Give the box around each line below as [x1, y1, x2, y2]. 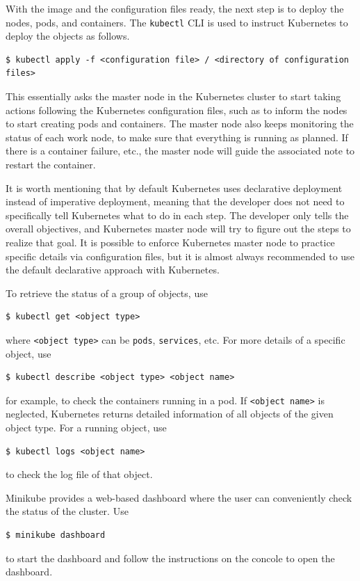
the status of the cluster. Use [6, 504, 129, 518]
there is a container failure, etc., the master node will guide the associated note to [6, 143, 355, 158]
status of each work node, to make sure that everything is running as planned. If [6, 129, 348, 144]
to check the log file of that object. [6, 467, 153, 481]
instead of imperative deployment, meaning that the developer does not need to [6, 194, 345, 209]
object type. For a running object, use [6, 420, 167, 435]
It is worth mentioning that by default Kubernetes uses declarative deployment [6, 180, 343, 195]
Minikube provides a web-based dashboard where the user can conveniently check [6, 490, 352, 504]
